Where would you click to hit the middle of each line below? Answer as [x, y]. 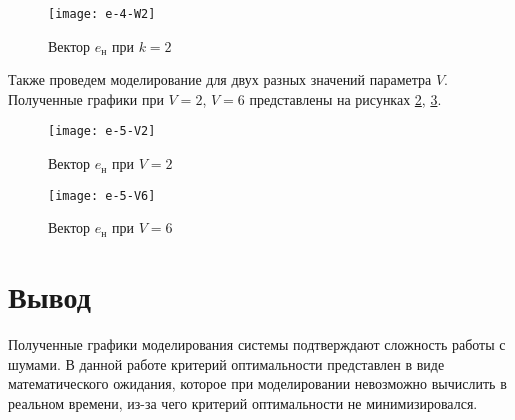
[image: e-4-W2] [102, 14]
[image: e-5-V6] [102, 195]
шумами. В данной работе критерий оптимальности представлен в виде [226, 363]
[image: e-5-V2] [102, 131]
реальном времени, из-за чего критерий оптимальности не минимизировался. [243, 402]
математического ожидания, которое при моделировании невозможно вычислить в [257, 383]
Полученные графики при [86, 98]
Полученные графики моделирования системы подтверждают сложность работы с [257, 344]
